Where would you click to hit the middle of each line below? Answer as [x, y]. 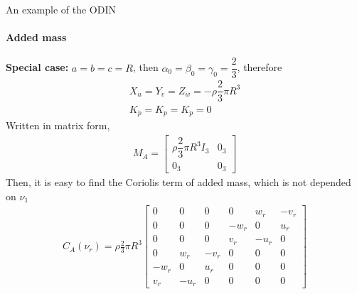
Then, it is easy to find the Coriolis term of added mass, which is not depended [178, 182]
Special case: [37, 67]
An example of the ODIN [61, 9]
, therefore [260, 67]
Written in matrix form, [58, 125]
